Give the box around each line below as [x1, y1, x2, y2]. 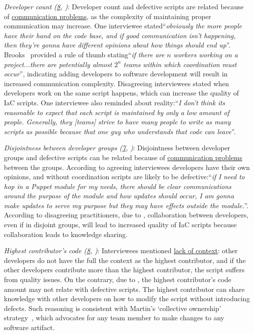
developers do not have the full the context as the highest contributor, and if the [4, 255, 246, 265]
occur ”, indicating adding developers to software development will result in [4, 69, 228, 79]
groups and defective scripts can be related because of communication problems [4, 152, 243, 162]
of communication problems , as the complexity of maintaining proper [4, 11, 211, 21]
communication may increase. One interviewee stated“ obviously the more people [4, 21, 242, 31]
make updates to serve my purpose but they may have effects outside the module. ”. [4, 200, 249, 210]
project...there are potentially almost [4, 59, 112, 69]
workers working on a [173, 49, 238, 59]
